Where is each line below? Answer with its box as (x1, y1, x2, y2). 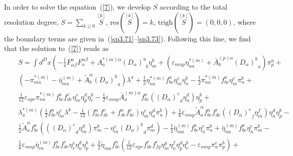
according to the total (159, 2, 227, 12)
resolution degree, (4, 16, 59, 27)
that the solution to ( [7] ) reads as (4, 43, 109, 54)
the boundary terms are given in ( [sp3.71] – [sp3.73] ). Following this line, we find (4, 33, 251, 43)
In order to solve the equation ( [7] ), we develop (4, 2, 151, 12)
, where (233, 16, 256, 27)
